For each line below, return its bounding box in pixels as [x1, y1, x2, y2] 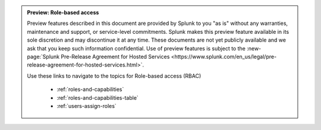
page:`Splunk [27, 53, 60, 60]
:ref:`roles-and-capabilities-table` [56, 94, 139, 101]
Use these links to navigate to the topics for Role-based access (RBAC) [27, 72, 202, 80]
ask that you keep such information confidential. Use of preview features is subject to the [27, 45, 246, 52]
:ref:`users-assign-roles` [56, 102, 117, 109]
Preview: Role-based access [27, 9, 99, 16]
